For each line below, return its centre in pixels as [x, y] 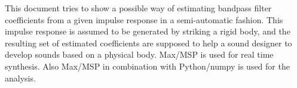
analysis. [20, 78]
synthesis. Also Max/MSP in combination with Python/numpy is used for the [147, 66]
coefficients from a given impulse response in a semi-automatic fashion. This [144, 19]
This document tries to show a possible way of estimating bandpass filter [138, 8]
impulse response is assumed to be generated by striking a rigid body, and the [148, 31]
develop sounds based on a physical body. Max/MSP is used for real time [139, 54]
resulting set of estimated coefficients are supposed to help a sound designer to [148, 43]
